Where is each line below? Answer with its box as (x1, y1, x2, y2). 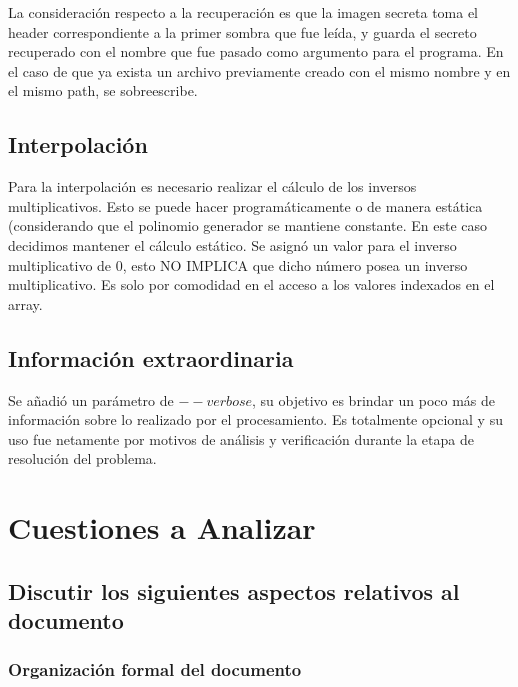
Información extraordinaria (8, 342, 294, 373)
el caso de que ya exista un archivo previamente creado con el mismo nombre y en (8, 60, 511, 81)
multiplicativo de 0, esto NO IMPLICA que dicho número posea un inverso (8, 254, 468, 275)
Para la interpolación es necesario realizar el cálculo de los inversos (8, 176, 417, 197)
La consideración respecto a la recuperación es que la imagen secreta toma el (8, 2, 479, 22)
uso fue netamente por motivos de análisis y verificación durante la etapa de (8, 428, 474, 449)
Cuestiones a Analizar (8, 507, 316, 548)
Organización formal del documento (8, 657, 302, 682)
